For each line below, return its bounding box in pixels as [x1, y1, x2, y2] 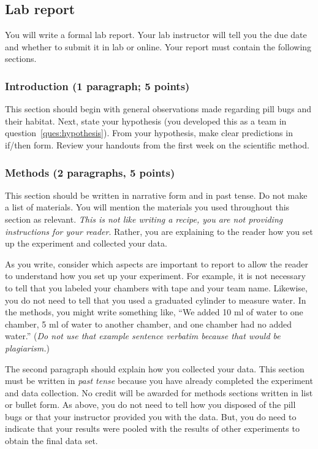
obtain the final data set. [5, 434, 98, 447]
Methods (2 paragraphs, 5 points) [5, 164, 175, 180]
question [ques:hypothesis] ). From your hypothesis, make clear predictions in [5, 126, 293, 139]
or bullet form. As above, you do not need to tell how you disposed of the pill [5, 398, 296, 411]
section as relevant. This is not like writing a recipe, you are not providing [5, 212, 283, 225]
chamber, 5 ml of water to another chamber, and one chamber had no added [5, 317, 292, 330]
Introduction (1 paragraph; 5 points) [5, 78, 190, 93]
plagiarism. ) [5, 341, 50, 354]
